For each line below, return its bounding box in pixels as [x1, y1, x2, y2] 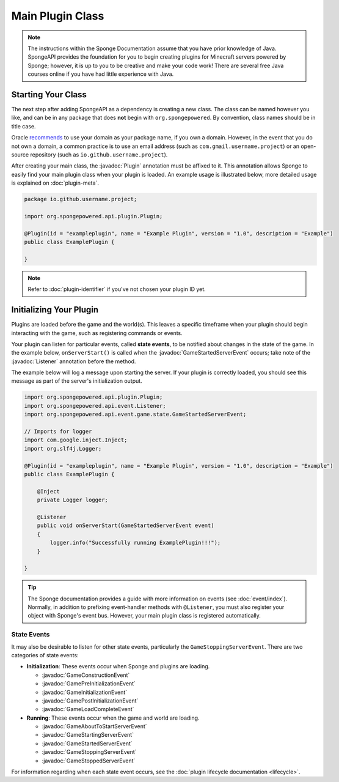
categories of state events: [11, 651, 79, 658]
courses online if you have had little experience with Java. [27, 70, 174, 78]
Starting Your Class [11, 89, 87, 100]
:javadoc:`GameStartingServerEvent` [42, 731, 134, 739]
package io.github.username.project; [24, 196, 137, 203]
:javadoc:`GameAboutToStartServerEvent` [42, 723, 147, 730]
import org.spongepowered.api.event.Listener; [24, 402, 166, 409]
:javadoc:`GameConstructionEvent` [42, 671, 130, 679]
